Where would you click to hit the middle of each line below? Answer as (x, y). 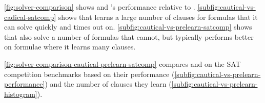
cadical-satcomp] (30, 17)
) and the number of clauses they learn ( (108, 84)
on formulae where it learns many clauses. (70, 47)
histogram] (21, 94)
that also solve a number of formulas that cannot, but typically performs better (129, 36)
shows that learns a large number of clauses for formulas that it (158, 17)
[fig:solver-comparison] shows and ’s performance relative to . (100, 7)
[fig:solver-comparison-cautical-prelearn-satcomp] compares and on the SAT (123, 63)
